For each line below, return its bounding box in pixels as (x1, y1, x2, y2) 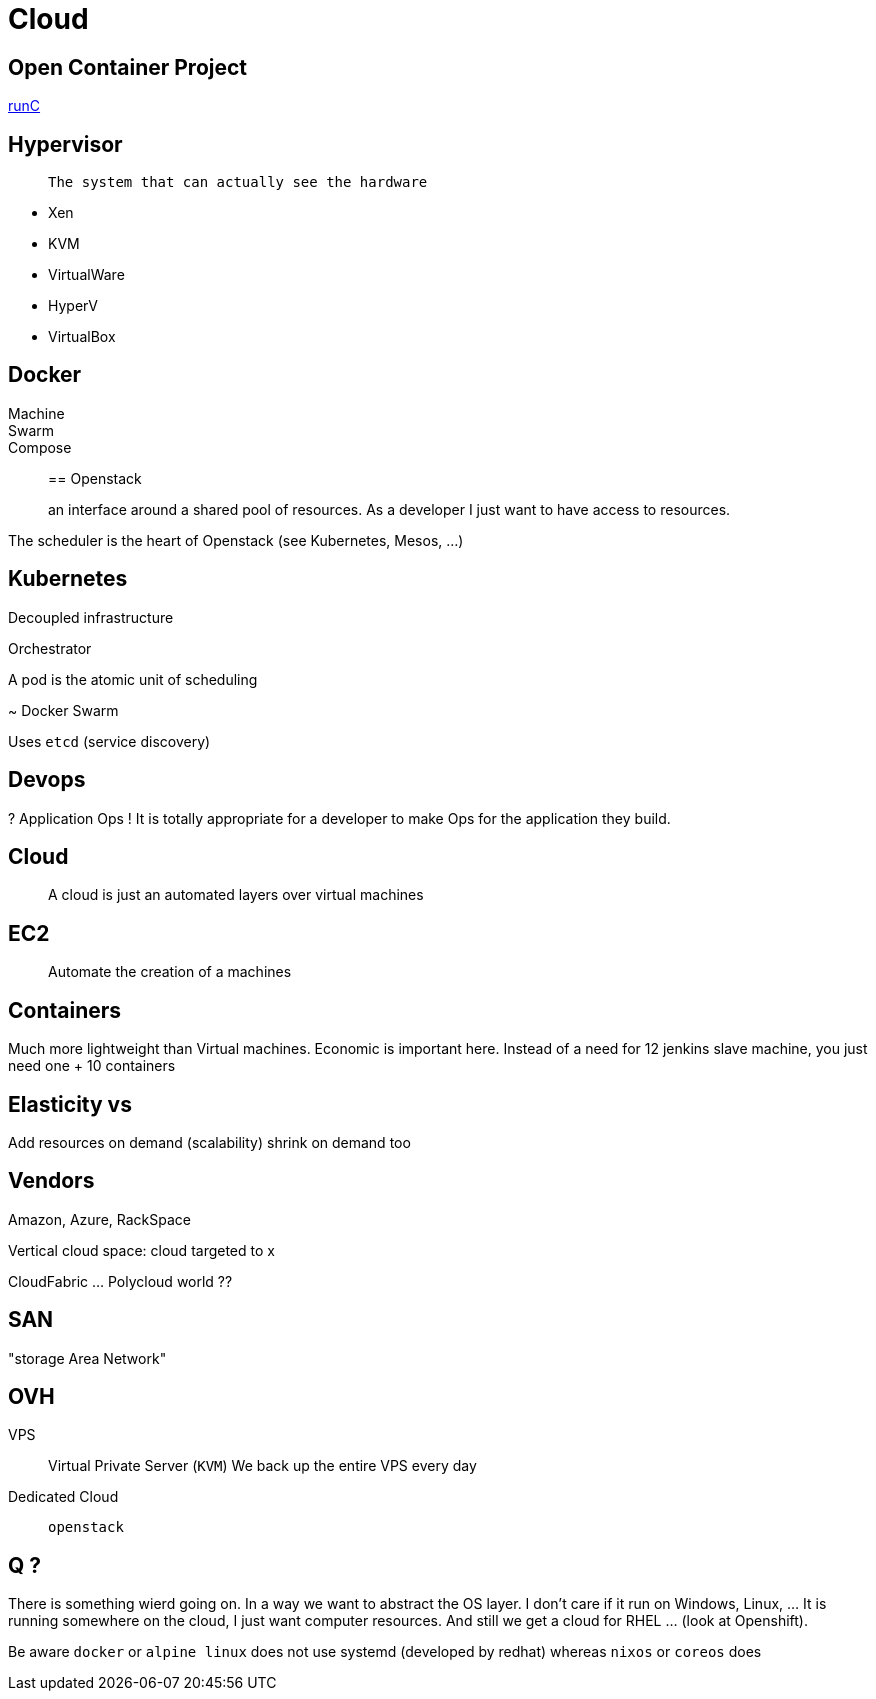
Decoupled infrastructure (8, 608, 174, 626)
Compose (8, 438, 72, 456)
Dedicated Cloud (8, 1488, 119, 1506)
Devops (8, 767, 86, 793)
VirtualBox (48, 328, 116, 346)
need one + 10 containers (8, 1057, 176, 1075)
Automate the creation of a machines (48, 963, 292, 981)
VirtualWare (48, 266, 125, 284)
